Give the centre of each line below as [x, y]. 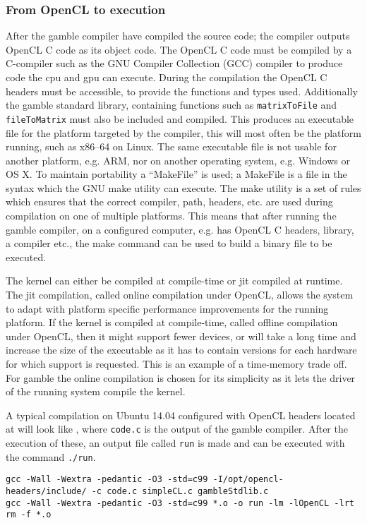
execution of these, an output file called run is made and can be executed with [175, 443]
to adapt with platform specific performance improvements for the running [167, 308]
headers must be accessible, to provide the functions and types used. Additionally [182, 91]
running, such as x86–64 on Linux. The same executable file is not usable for [171, 146]
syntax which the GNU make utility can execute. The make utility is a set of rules [183, 187]
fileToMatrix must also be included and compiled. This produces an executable [180, 118]
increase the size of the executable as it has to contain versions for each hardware [181, 350]
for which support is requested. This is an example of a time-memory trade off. [176, 363]
